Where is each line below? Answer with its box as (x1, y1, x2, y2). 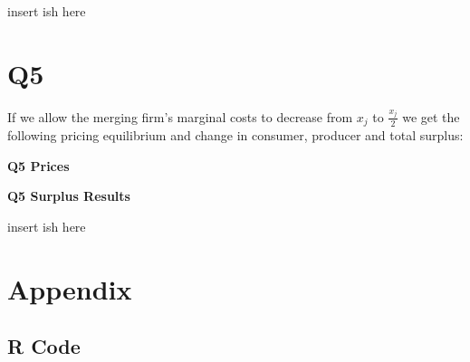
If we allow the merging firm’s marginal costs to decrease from (7, 107, 353, 126)
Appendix (7, 270, 132, 307)
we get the (402, 107, 460, 126)
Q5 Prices (7, 156, 70, 175)
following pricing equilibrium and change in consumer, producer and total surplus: (7, 126, 464, 145)
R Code (7, 332, 81, 360)
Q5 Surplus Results (7, 186, 130, 205)
